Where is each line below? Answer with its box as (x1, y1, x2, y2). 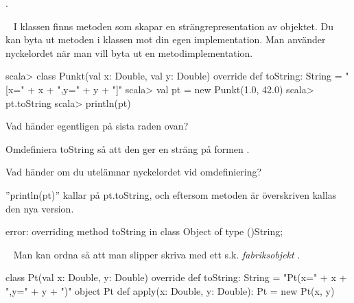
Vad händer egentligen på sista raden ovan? (5, 119, 189, 133)
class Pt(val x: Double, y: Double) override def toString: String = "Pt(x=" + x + (5, 270, 347, 284)
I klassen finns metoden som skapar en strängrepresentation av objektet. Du (13, 19, 334, 33)
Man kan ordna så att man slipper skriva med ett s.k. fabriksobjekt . (13, 247, 300, 261)
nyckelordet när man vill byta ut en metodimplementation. (5, 45, 253, 60)
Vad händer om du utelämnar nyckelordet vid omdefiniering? (5, 165, 262, 179)
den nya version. (5, 201, 74, 215)
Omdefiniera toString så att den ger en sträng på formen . (5, 141, 250, 156)
